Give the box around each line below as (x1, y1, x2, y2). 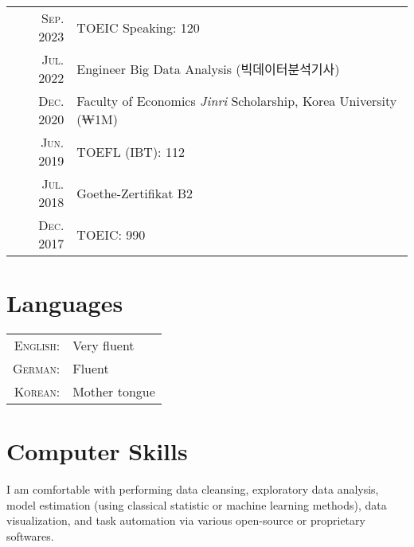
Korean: (14, 382, 61, 401)
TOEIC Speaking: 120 (76, 18, 200, 37)
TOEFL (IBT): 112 (76, 142, 185, 161)
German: (13, 359, 61, 378)
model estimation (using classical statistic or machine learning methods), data (6, 496, 387, 513)
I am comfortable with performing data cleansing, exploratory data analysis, (6, 481, 379, 498)
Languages (6, 287, 123, 319)
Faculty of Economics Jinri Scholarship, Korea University (76, 92, 397, 110)
